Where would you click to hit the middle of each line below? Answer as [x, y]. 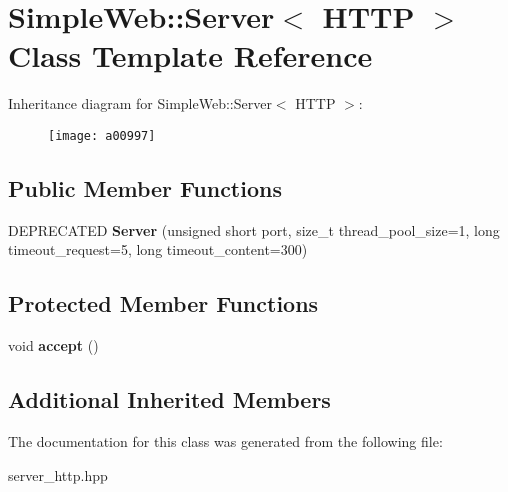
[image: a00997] [102, 135]
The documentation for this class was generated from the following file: [225, 440]
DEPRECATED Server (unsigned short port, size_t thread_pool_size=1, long [254, 229]
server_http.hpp [58, 474]
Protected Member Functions [163, 303]
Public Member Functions [145, 187]
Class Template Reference [190, 55]
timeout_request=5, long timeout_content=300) [158, 249]
